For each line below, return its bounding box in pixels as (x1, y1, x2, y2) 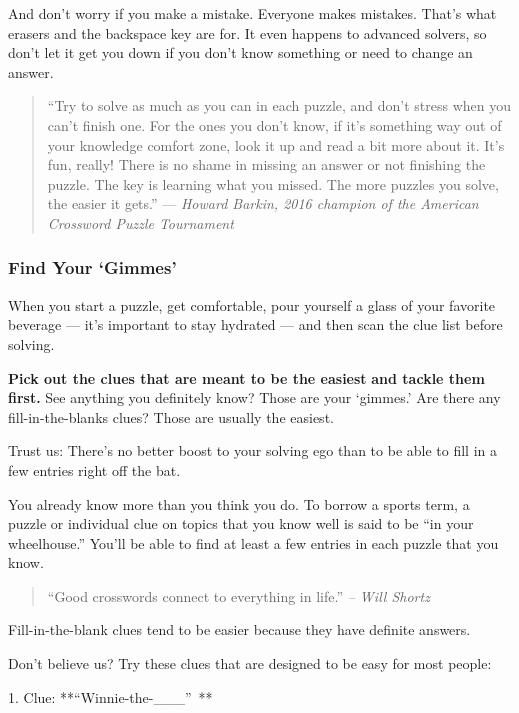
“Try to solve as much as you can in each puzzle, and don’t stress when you (47, 95, 512, 116)
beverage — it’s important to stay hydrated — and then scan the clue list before (8, 314, 503, 335)
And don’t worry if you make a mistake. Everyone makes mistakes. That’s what (8, 3, 497, 23)
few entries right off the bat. (8, 459, 181, 480)
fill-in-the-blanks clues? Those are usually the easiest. (8, 406, 334, 427)
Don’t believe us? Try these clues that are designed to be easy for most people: (8, 653, 492, 674)
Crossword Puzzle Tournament (47, 212, 234, 233)
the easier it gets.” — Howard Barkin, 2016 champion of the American (47, 193, 479, 214)
